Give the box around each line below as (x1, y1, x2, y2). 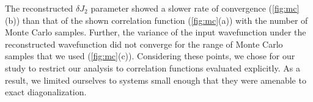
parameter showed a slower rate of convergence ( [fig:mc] (90, 2, 300, 14)
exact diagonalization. (5, 86, 87, 98)
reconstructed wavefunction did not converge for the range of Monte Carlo (5, 37, 283, 50)
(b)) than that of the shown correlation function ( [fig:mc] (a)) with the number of (5, 13, 308, 26)
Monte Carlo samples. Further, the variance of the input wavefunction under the (5, 26, 306, 38)
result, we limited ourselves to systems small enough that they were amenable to (5, 73, 306, 86)
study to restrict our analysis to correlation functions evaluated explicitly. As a (5, 61, 300, 74)
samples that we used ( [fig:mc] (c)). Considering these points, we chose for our (5, 49, 295, 62)
